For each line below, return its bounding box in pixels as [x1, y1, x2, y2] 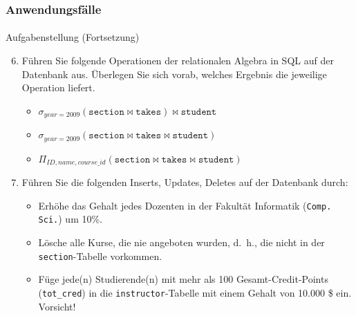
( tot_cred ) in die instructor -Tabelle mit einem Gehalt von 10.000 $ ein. [38, 285, 352, 299]
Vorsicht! [38, 299, 76, 313]
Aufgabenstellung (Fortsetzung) [6, 30, 140, 44]
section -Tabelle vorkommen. [38, 248, 162, 263]
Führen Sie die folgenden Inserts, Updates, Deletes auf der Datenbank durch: [21, 175, 348, 189]
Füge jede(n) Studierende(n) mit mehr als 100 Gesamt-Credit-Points [38, 272, 328, 286]
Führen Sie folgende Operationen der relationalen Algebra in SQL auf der [21, 53, 334, 68]
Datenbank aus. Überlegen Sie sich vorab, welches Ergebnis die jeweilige [21, 66, 327, 81]
